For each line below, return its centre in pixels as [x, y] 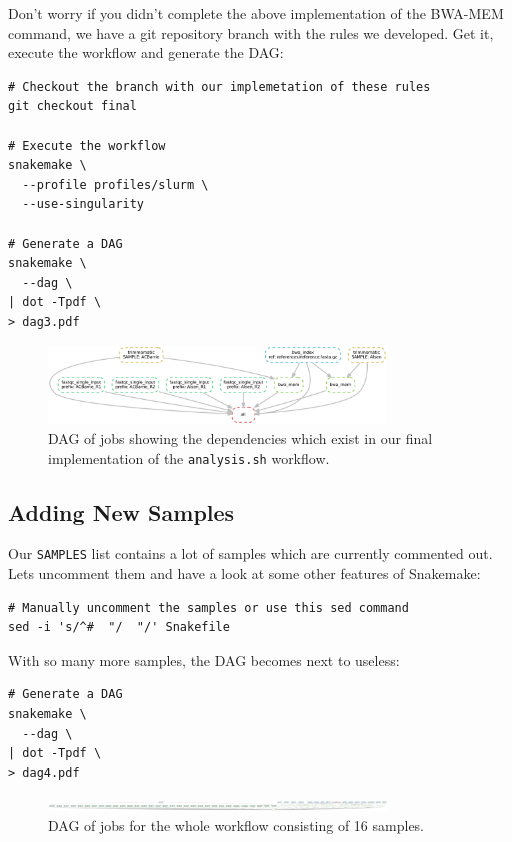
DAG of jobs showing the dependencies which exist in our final [240, 437]
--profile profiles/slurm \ [115, 184]
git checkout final [72, 106]
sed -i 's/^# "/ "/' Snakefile [119, 627]
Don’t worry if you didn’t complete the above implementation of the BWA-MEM [256, 13]
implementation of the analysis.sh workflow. [189, 457]
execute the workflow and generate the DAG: [146, 52]
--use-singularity [83, 204]
